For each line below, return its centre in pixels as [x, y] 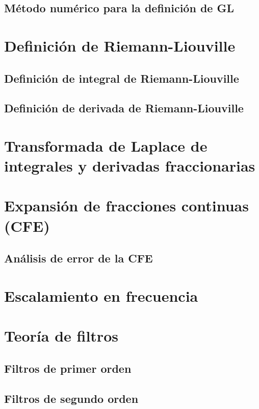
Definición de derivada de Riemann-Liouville [124, 108]
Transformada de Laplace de [106, 145]
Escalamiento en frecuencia [101, 295]
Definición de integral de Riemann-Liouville [122, 78]
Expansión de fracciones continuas [126, 206]
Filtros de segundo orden [71, 398]
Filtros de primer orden [68, 368]
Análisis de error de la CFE [79, 258]
